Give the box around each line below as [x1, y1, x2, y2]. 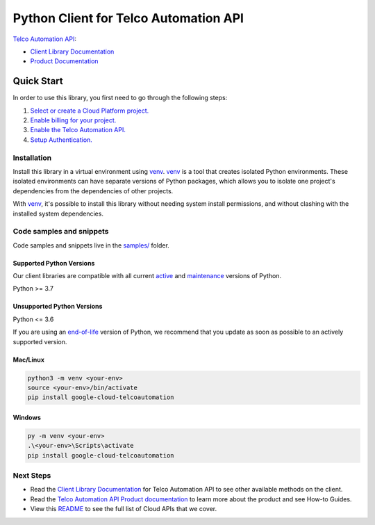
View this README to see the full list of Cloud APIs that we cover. [30, 505, 217, 513]
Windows [12, 413, 41, 421]
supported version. [12, 337, 67, 346]
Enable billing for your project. [30, 116, 117, 124]
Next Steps [12, 471, 51, 480]
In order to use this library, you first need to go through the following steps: [12, 94, 228, 102]
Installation [12, 153, 52, 163]
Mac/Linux [12, 355, 45, 364]
